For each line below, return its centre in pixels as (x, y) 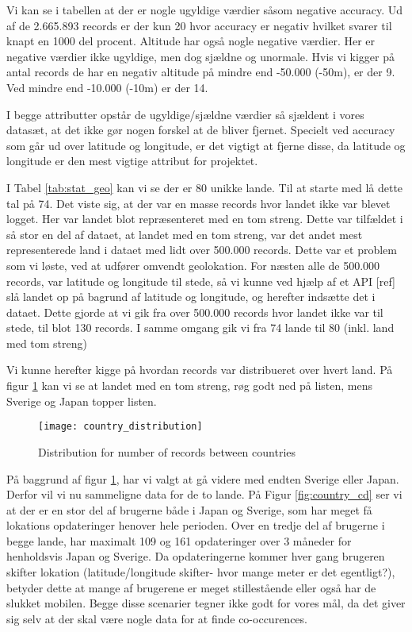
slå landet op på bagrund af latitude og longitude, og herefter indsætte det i (191, 297)
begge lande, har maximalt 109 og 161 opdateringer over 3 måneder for (179, 540)
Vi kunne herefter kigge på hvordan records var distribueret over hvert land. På (200, 370)
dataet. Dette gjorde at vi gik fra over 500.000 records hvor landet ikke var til (195, 312)
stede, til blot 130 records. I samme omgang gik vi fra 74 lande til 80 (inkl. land (200, 328)
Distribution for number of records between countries (167, 451)
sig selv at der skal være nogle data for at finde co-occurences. (157, 618)
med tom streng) (47, 343)
